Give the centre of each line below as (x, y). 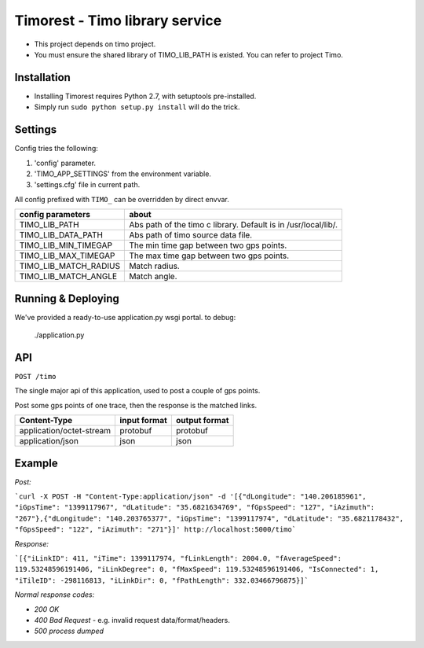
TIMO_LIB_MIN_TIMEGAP (66, 245)
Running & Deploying (67, 298)
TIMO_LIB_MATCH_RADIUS (70, 266)
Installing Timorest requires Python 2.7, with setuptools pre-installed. (145, 96)
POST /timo (35, 376)
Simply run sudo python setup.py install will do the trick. (137, 107)
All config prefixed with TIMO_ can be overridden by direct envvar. (122, 199)
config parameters (55, 215)
